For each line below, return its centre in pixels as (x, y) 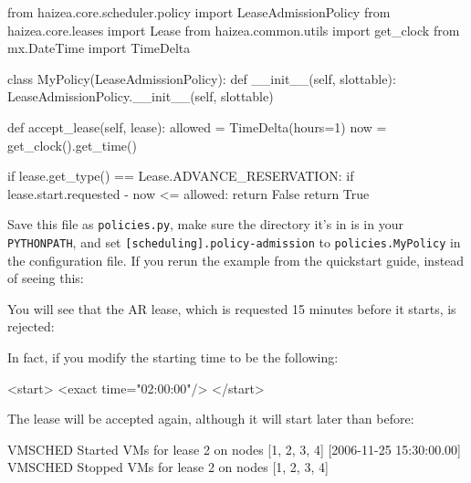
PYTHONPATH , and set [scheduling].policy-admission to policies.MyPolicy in (234, 242)
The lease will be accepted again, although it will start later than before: (211, 419)
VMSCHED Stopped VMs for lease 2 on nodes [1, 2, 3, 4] (168, 467)
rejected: (31, 326)
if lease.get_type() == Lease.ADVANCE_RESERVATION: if (181, 176)
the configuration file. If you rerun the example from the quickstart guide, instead (236, 260)
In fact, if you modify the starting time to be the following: (173, 357)
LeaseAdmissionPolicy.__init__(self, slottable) (141, 96)
